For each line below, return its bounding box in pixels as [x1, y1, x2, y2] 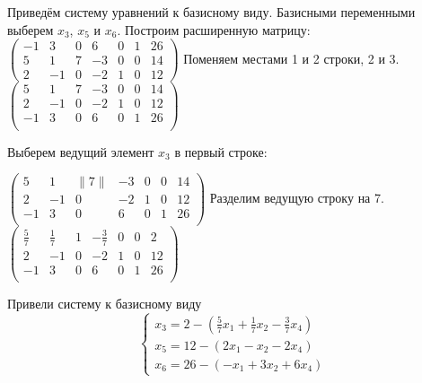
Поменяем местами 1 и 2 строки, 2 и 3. [183, 48, 400, 67]
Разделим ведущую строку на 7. [209, 188, 384, 207]
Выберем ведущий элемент [7, 142, 154, 161]
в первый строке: [174, 142, 268, 161]
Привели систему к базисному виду [7, 293, 202, 312]
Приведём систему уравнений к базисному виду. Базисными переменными [7, 3, 416, 21]
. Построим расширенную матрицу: [117, 20, 311, 39]
